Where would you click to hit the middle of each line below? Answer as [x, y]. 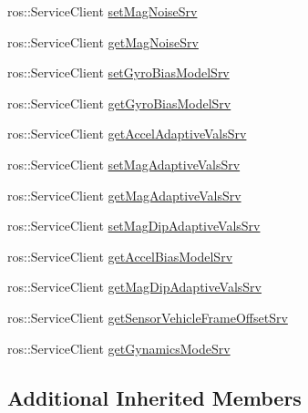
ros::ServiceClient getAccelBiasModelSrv [120, 256]
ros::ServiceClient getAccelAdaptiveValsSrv [127, 134]
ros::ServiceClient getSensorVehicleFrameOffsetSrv [148, 317]
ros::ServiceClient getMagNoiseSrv [103, 41]
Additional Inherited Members [154, 397]
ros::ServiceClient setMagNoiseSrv [103, 11]
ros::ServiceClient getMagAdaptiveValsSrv [124, 195]
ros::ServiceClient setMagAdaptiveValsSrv [124, 164]
